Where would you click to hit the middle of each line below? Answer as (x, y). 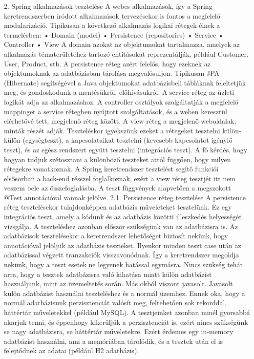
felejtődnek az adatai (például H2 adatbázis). (72, 350)
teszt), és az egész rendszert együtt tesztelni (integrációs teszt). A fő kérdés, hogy (126, 149)
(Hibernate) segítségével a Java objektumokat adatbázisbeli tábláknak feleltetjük (125, 82)
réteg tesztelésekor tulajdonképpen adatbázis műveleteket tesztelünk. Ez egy (118, 207)
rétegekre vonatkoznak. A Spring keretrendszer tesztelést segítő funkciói (111, 169)
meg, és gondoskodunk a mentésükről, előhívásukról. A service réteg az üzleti (119, 92)
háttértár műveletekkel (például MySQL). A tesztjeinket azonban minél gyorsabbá (127, 312)
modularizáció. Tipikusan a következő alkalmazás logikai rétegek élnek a (112, 25)
